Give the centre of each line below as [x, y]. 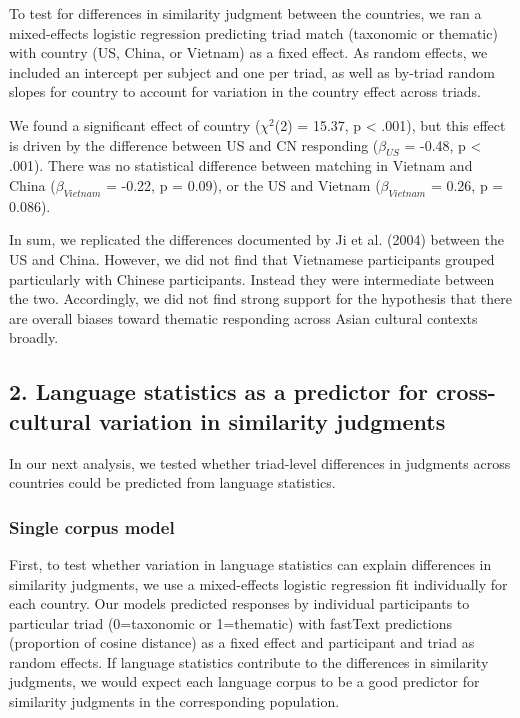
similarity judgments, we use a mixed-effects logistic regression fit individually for [258, 583]
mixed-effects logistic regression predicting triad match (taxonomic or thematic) [253, 32]
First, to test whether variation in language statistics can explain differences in [250, 563]
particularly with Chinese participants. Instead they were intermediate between [252, 278]
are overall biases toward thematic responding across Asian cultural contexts [243, 317]
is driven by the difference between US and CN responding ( [194, 144]
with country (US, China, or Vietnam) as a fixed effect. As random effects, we [248, 52]
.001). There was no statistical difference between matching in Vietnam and [241, 165]
